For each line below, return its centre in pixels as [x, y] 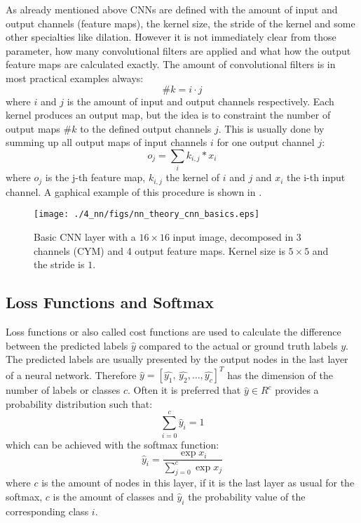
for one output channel [266, 142]
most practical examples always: [75, 78]
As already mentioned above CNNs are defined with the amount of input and [172, 9]
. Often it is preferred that [184, 390]
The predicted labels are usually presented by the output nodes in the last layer [177, 359]
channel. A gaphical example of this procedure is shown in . [134, 191]
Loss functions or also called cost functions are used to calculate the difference [173, 331]
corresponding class [47, 511]
